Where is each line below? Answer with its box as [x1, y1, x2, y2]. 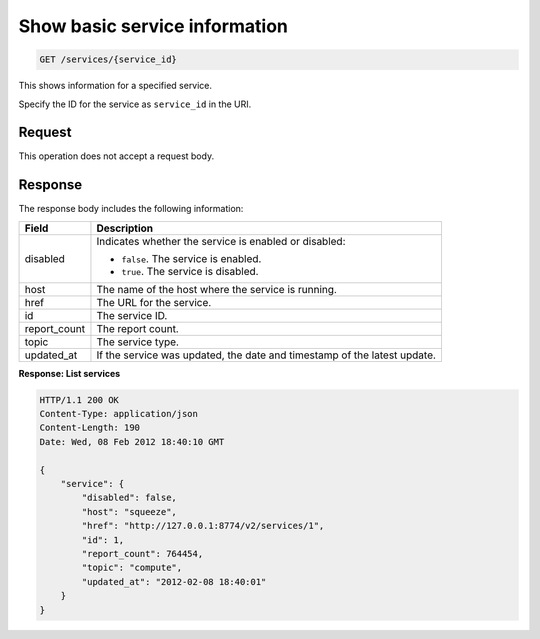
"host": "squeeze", [81, 506, 177, 517]
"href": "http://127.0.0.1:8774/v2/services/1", [81, 520, 325, 532]
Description [96, 221, 154, 235]
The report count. [96, 321, 179, 335]
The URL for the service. [96, 295, 212, 309]
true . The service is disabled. [121, 264, 259, 278]
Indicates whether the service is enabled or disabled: [96, 234, 346, 248]
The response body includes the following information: [18, 203, 244, 215]
